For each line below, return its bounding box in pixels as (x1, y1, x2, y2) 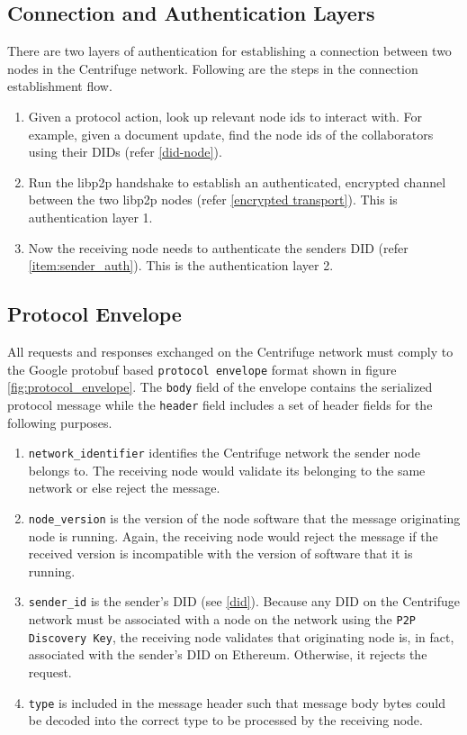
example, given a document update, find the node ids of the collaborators (28, 124, 434, 143)
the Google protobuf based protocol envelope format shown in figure (7, 359, 397, 378)
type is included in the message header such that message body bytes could (28, 693, 445, 712)
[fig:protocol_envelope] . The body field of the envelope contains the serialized (7, 377, 433, 396)
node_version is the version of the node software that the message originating (28, 508, 461, 527)
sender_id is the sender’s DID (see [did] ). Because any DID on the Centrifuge (28, 592, 461, 611)
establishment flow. (7, 77, 112, 95)
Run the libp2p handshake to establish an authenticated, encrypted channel (28, 172, 446, 191)
